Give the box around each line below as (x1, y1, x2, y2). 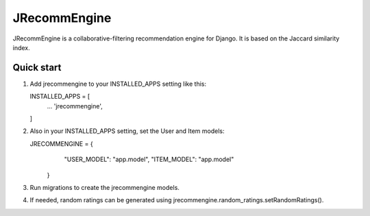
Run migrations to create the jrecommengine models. (29, 183, 180, 191)
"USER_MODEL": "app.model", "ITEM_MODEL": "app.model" (64, 155, 234, 164)
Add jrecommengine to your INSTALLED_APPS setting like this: (29, 80, 207, 88)
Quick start (12, 62, 62, 73)
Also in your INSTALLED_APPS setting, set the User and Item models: (29, 127, 225, 135)
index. (12, 43, 30, 51)
